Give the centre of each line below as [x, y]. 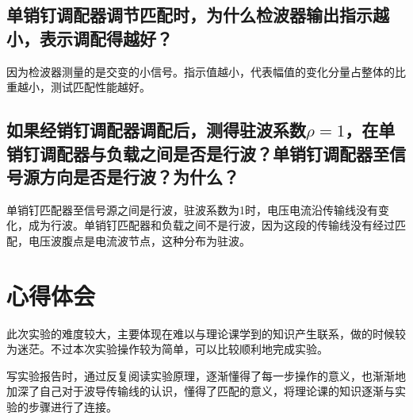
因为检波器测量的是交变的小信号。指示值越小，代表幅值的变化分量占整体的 [201, 71]
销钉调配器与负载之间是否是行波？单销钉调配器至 [198, 153]
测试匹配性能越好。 [100, 87]
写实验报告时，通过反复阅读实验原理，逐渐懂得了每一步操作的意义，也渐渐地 [206, 375]
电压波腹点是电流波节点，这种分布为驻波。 [139, 240]
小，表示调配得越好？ [90, 38]
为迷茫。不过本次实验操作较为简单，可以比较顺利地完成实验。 [167, 349]
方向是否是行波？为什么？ [139, 176]
